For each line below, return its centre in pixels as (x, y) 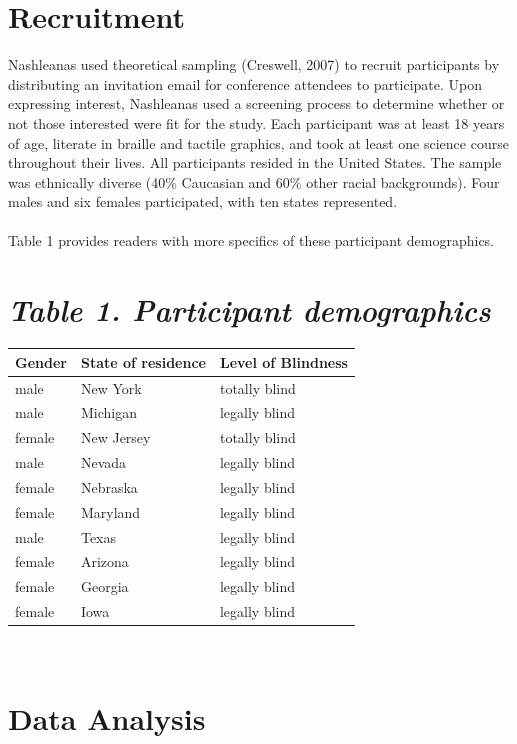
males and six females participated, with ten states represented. (203, 201)
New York (111, 387)
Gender (41, 361)
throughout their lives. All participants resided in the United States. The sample (255, 162)
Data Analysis (107, 718)
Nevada (103, 462)
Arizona (104, 561)
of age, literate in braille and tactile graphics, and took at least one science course (258, 142)
